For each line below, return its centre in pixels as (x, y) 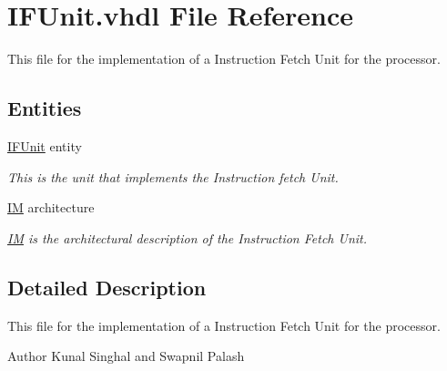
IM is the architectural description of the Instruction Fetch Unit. (188, 237)
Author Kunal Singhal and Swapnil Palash (126, 356)
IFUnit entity (45, 145)
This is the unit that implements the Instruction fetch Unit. (173, 176)
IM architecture (51, 207)
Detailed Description (107, 287)
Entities (45, 108)
